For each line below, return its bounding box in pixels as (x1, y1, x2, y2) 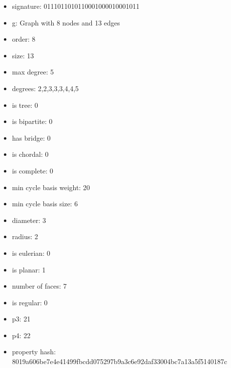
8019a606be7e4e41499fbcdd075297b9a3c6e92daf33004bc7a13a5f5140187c (12, 356, 228, 367)
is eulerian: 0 (12, 247, 50, 258)
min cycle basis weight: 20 (12, 182, 90, 192)
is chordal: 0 (12, 149, 49, 159)
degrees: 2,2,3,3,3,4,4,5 (12, 83, 79, 93)
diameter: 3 (12, 215, 46, 225)
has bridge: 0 (12, 132, 51, 143)
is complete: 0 (12, 165, 53, 175)
